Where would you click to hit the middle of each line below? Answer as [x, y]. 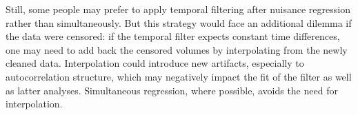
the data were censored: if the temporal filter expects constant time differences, [173, 36]
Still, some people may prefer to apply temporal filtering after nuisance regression [178, 9]
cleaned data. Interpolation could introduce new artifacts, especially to [155, 63]
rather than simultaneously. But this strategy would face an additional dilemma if [179, 22]
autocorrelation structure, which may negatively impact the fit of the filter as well [179, 76]
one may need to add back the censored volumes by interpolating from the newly [177, 49]
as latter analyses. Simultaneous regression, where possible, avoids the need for [172, 90]
